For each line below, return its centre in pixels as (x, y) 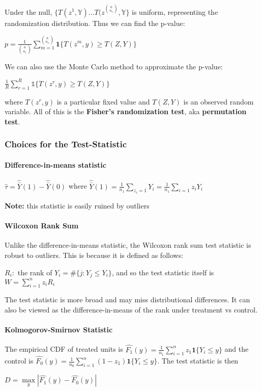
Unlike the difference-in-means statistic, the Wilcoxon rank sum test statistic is (128, 245)
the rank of (35, 272)
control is (19, 361)
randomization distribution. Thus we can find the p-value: (95, 23)
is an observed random (219, 101)
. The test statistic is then (198, 361)
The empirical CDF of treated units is (64, 349)
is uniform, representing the (175, 11)
